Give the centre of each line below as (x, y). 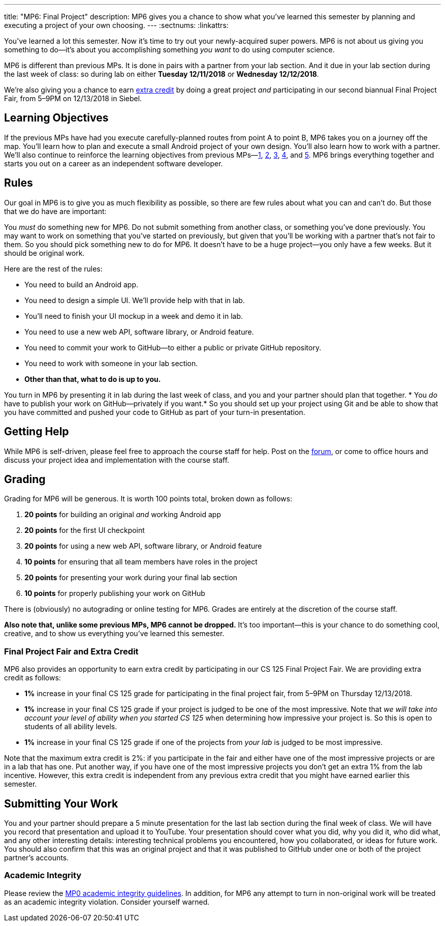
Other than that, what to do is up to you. (93, 379)
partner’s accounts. (37, 857)
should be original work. (44, 253)
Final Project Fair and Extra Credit (71, 651)
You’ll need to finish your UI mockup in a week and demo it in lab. (134, 316)
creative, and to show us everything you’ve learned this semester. (114, 634)
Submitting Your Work (61, 803)
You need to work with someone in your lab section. (111, 363)
